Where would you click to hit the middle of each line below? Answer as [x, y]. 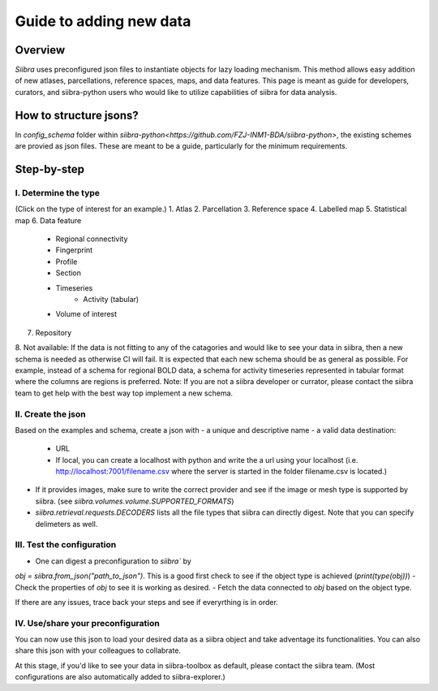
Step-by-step [50, 169]
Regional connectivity [92, 239]
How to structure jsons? [77, 115]
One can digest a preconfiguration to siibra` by [114, 561]
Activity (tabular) [111, 300]
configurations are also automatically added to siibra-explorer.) [120, 677]
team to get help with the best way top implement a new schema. [124, 393]
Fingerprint [74, 250]
